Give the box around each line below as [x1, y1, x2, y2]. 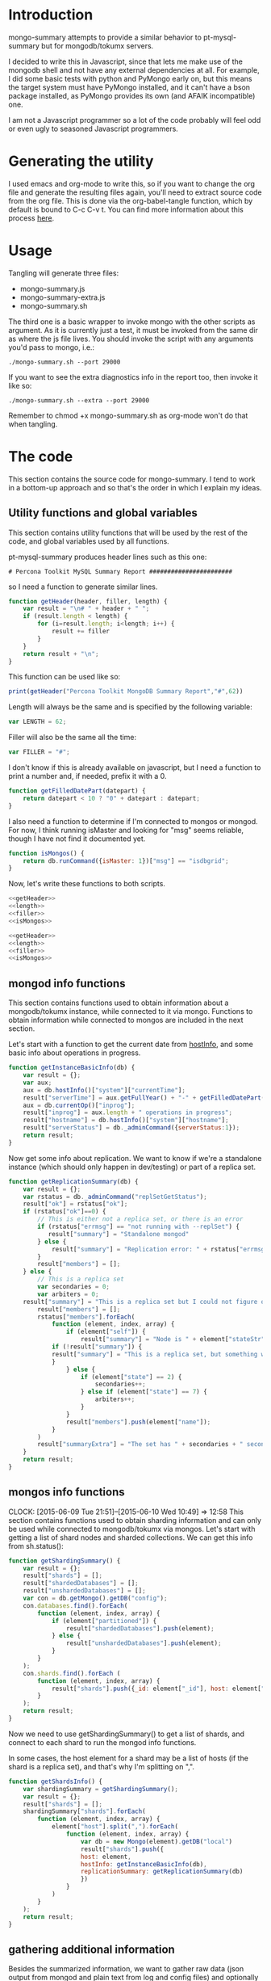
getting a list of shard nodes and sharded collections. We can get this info [8, 1533, 253, 1542]
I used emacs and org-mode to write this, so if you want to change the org [8, 179, 256, 188]
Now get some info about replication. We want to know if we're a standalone [8, 1153, 262, 1163]
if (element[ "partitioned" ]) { [51, 1617, 157, 1625]
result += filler [51, 628, 110, 636]
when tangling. [8, 418, 58, 429]
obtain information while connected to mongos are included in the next [8, 1016, 244, 1025]
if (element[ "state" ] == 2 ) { [80, 1373, 182, 1381]
